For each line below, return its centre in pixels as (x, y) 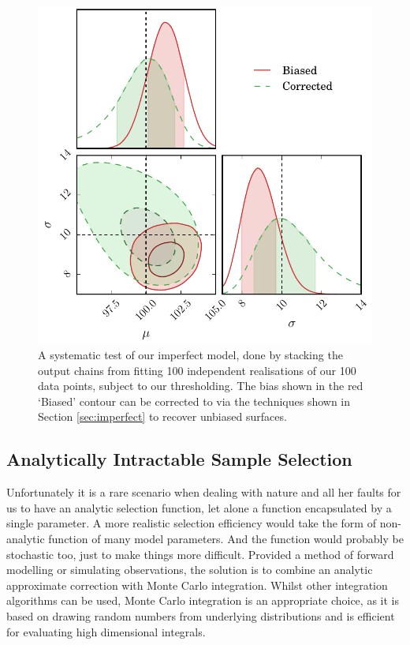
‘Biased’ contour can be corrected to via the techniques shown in (194, 401)
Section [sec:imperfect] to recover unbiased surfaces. (162, 416)
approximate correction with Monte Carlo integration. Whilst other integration (197, 585)
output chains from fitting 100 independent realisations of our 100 (197, 370)
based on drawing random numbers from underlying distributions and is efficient (201, 615)
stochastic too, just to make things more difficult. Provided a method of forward (200, 554)
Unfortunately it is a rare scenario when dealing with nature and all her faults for (204, 492)
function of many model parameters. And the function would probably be (226, 538)
